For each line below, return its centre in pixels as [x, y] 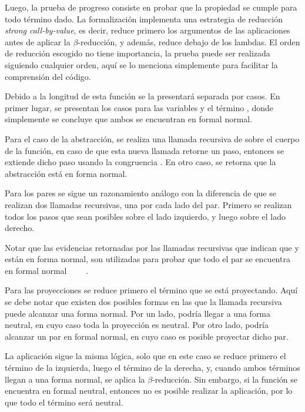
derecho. [20, 228]
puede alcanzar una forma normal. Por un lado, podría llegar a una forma [138, 313]
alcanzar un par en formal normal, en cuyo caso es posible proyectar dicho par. [147, 336]
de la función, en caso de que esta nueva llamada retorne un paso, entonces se [145, 150]
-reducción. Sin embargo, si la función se [225, 379]
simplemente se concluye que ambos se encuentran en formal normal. [129, 119]
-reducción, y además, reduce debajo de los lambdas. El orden [189, 41]
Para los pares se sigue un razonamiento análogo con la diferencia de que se [140, 193]
